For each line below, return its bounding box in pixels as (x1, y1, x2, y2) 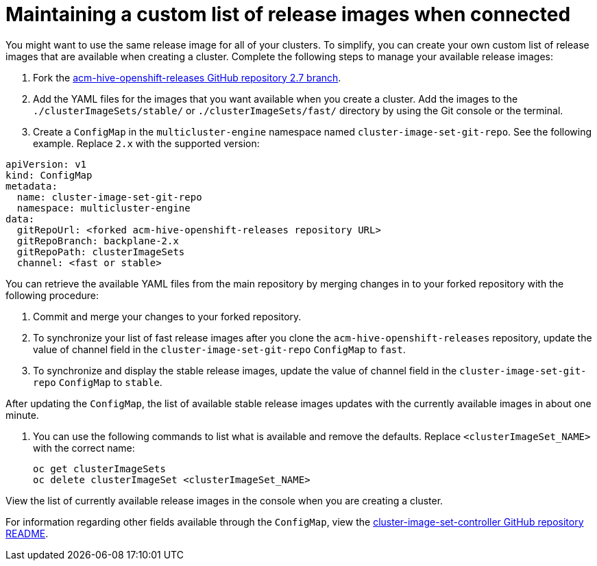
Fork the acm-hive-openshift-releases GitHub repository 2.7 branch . (33, 71, 341, 83)
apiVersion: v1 (5, 158, 87, 170)
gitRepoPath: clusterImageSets (16, 246, 185, 257)
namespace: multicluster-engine (16, 202, 191, 214)
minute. (5, 409, 39, 421)
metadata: (5, 180, 58, 192)
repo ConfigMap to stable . (33, 376, 162, 388)
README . (5, 527, 49, 539)
